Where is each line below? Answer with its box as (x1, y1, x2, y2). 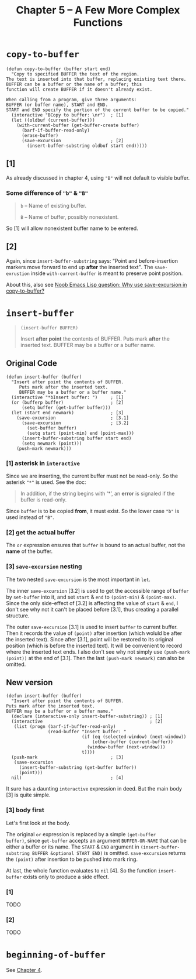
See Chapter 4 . (6, 967, 43, 974)
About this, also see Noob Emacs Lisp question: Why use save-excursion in (6, 281, 188, 288)
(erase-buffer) (21, 132, 59, 138)
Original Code (6, 358, 57, 369)
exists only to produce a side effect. (23, 873, 110, 880)
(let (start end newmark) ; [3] (11, 410, 124, 415)
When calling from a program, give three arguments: (6, 97, 137, 102)
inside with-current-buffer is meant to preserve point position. (31, 270, 183, 277)
